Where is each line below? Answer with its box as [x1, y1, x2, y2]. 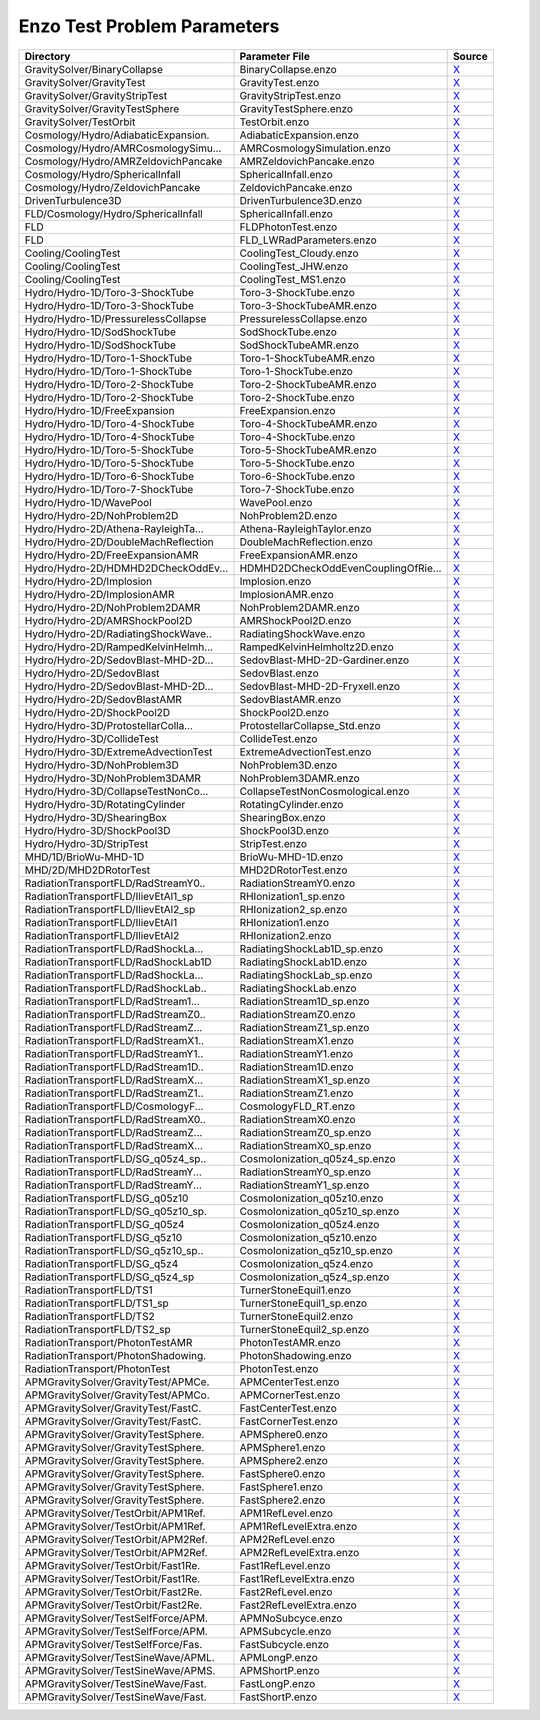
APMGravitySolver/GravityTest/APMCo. [24, 1388, 210, 1402]
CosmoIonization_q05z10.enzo [239, 1191, 384, 1205]
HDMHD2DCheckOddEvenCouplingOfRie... [239, 561, 442, 575]
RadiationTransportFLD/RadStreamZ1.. [24, 1086, 204, 1100]
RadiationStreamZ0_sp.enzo [239, 1125, 372, 1139]
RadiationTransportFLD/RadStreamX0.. [24, 1112, 207, 1126]
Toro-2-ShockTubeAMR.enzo [239, 377, 377, 391]
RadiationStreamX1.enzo [239, 1033, 355, 1047]
